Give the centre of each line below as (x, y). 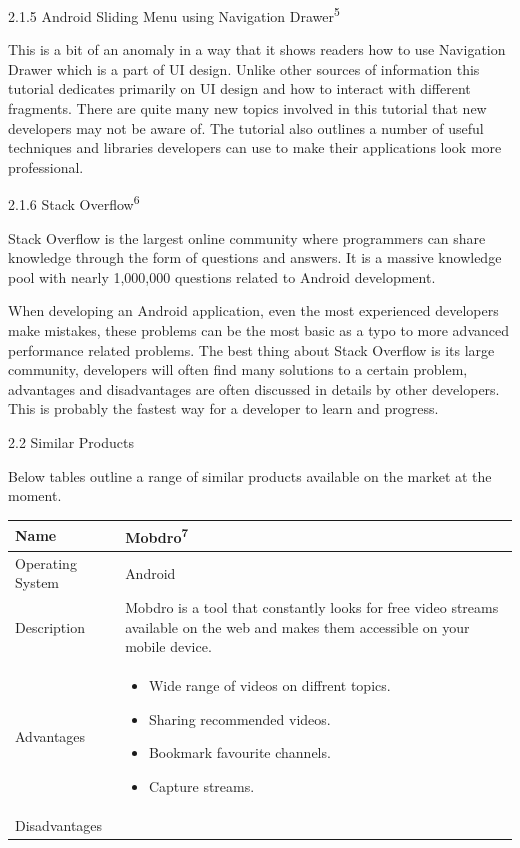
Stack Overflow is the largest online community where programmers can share (247, 237)
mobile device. (168, 646)
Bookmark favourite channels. (239, 752)
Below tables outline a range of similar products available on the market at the (250, 475)
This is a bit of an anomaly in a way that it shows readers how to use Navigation (257, 49)
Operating (46, 562)
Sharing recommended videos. (239, 718)
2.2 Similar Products (71, 442)
